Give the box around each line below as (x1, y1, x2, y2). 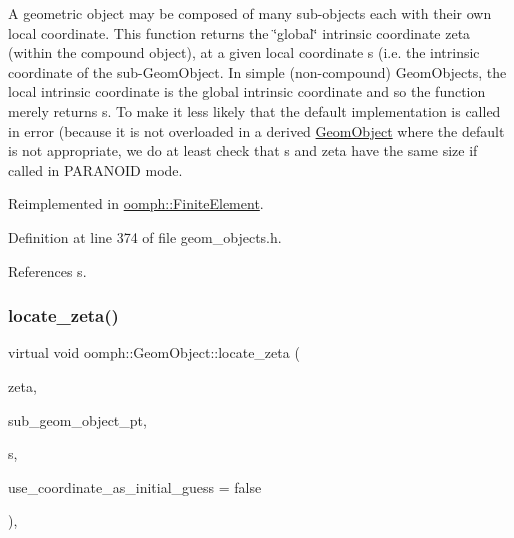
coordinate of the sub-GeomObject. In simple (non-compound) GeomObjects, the (8, 61, 507, 82)
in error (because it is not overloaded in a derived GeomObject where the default (8, 120, 505, 141)
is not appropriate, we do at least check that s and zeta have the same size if (8, 140, 478, 161)
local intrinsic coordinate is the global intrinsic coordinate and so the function (8, 81, 486, 102)
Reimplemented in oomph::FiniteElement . (8, 193, 264, 214)
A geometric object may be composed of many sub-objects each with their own (8, 3, 492, 23)
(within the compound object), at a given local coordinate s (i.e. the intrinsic (8, 42, 480, 63)
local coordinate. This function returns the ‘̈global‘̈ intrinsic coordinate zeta (8, 22, 471, 43)
